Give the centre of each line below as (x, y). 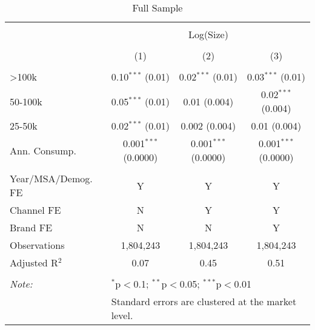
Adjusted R (34, 262)
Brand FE (31, 227)
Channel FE (35, 210)
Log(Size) (208, 34)
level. (122, 315)
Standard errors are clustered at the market (204, 301)
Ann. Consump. (43, 150)
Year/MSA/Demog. (51, 178)
